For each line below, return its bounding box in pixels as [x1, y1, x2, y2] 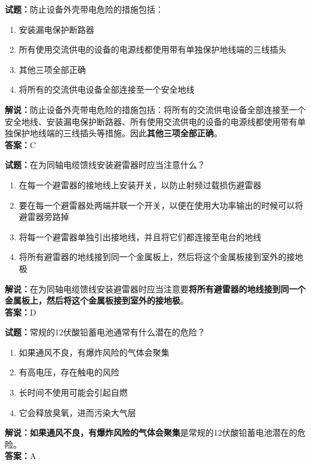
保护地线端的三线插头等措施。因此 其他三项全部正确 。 [13, 127, 222, 139]
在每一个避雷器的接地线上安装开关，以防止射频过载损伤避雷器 [19, 178, 261, 191]
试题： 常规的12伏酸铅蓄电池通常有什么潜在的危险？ [5, 326, 205, 338]
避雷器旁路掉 [19, 210, 69, 223]
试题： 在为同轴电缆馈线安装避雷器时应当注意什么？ [5, 158, 205, 171]
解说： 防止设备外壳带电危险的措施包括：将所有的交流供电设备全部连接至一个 [5, 103, 306, 115]
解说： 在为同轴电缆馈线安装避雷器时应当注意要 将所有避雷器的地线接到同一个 [5, 282, 306, 295]
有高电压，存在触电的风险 [19, 366, 119, 378]
